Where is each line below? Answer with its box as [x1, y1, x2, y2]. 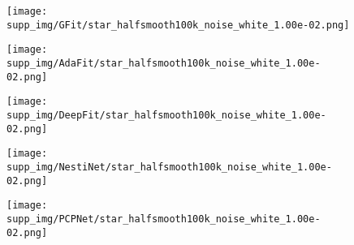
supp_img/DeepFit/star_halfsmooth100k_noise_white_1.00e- [6, 109, 326, 121]
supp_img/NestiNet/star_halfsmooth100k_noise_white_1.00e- [6, 161, 332, 173]
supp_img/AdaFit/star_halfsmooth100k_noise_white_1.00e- [6, 57, 321, 69]
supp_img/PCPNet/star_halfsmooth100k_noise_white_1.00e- [6, 213, 321, 225]
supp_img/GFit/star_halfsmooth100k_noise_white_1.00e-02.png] [6, 19, 350, 31]
